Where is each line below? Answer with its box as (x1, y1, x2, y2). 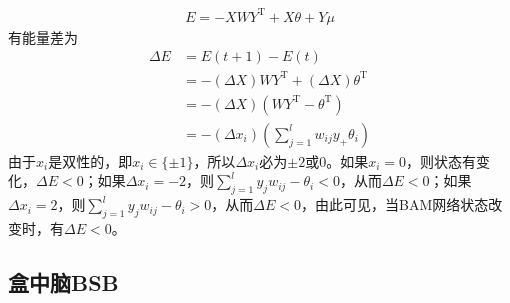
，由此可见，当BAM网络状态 (301, 194, 489, 215)
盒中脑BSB (8, 266, 119, 297)
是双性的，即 (48, 150, 133, 171)
